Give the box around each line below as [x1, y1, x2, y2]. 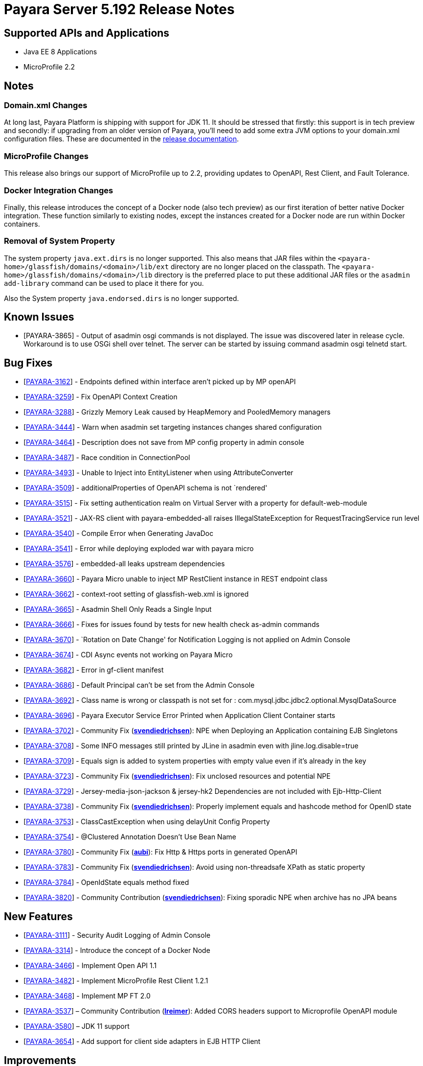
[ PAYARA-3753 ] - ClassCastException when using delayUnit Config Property [23, 817, 270, 826]
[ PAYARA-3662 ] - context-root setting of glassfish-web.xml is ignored [23, 590, 249, 599]
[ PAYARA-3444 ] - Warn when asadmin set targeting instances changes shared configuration [23, 423, 322, 432]
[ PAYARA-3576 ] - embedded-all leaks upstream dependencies [23, 559, 225, 568]
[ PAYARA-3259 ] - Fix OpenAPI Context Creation [23, 393, 178, 401]
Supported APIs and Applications [4, 26, 170, 39]
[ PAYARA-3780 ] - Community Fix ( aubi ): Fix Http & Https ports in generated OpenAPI [23, 848, 297, 857]
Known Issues [4, 311, 74, 324]
